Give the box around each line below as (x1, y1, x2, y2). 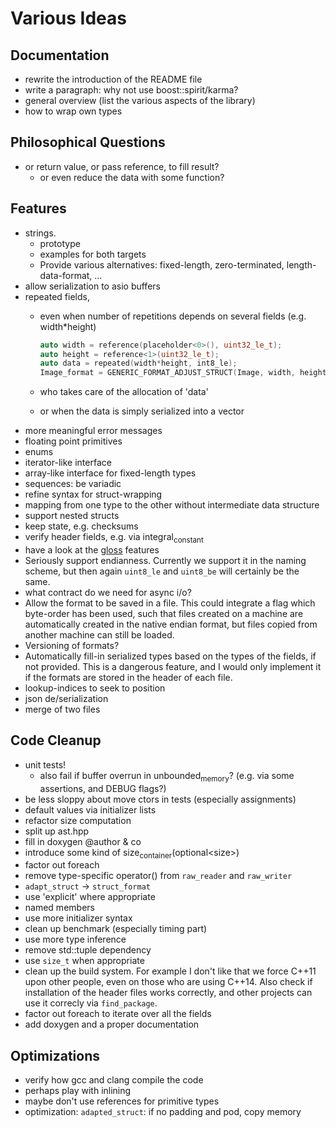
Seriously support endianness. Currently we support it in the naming (24, 554, 307, 566)
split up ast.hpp (24, 825, 90, 837)
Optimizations (10, 1047, 100, 1064)
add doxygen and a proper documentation (24, 1018, 200, 1031)
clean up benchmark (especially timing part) (24, 923, 208, 935)
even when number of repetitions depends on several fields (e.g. (39, 310, 307, 322)
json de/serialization (24, 692, 109, 704)
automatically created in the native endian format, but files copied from (24, 618, 318, 630)
